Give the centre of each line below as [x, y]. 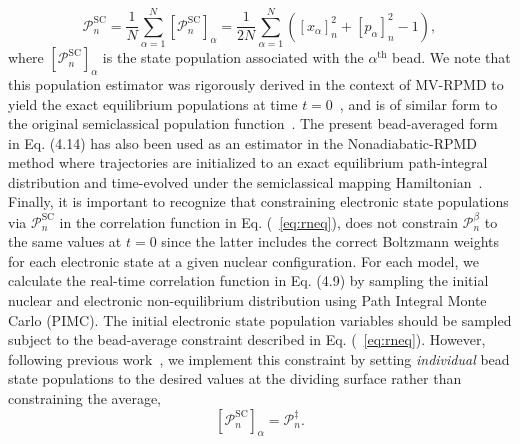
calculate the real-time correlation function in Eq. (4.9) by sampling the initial [248, 280]
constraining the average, [84, 397]
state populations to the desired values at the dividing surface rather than [235, 378]
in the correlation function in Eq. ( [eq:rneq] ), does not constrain [259, 221]
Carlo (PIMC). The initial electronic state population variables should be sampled [260, 319]
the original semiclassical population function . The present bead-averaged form [253, 123]
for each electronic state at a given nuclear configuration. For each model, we [243, 260]
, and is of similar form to [418, 103]
